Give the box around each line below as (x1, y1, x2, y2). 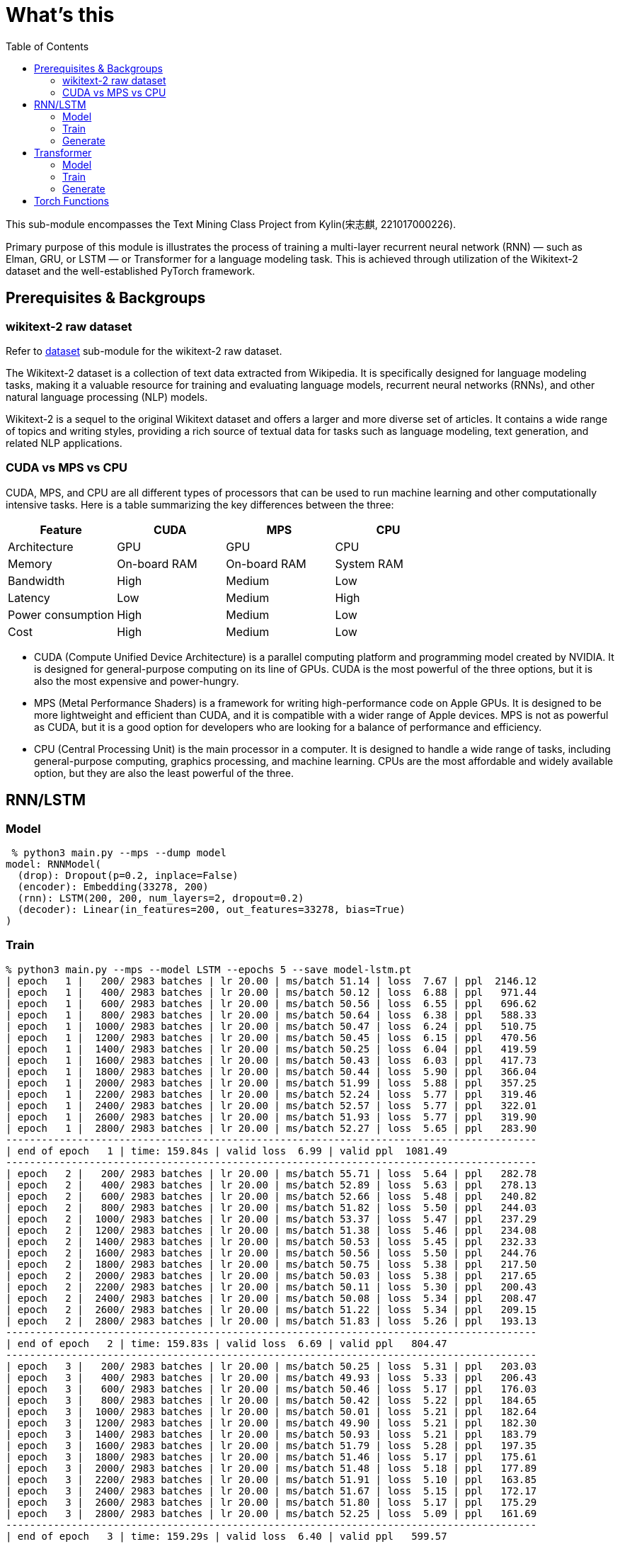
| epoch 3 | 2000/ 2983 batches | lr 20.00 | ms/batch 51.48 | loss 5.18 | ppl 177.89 (6, 1462, 537, 1474)
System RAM (335, 556, 403, 571)
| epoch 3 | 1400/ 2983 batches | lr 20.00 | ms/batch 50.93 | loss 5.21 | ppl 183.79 (6, 1428, 537, 1440)
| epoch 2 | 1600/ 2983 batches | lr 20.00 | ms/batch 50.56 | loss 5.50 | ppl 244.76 (6, 1247, 537, 1259)
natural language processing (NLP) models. (6, 390, 208, 403)
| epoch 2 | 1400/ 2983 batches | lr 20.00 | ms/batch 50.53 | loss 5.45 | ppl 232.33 (6, 1235, 537, 1247)
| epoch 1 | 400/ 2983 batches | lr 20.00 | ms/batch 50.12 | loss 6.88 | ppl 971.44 (6, 986, 537, 998)
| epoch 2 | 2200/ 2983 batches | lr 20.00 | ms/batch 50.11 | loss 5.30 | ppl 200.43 (6, 1281, 537, 1293)
